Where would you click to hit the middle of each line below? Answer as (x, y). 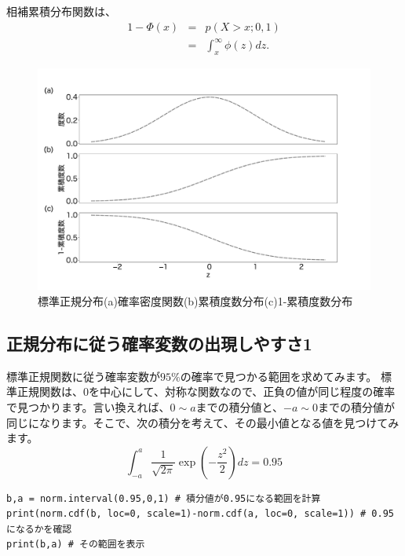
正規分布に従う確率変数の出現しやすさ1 (159, 343)
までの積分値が (356, 406)
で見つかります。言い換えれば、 (88, 406)
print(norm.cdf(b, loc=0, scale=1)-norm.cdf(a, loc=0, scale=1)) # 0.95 (200, 514)
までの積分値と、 (240, 406)
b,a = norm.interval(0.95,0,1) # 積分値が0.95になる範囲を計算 (164, 498)
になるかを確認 (39, 529)
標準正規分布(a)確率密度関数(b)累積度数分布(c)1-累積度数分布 (195, 300)
